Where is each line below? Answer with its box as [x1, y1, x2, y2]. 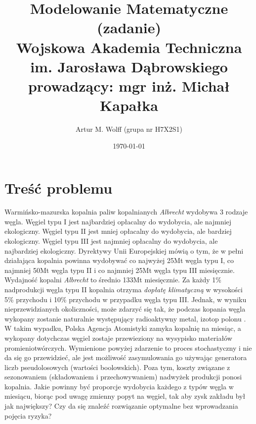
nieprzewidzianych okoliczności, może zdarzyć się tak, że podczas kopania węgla [4, 304, 246, 314]
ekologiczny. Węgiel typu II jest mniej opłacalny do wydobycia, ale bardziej [4, 226, 232, 236]
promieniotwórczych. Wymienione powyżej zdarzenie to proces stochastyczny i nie [4, 342, 252, 353]
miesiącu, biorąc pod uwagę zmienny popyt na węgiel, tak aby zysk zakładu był [4, 391, 246, 401]
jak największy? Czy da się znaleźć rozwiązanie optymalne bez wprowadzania [4, 401, 238, 411]
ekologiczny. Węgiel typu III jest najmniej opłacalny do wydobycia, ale [4, 235, 218, 246]
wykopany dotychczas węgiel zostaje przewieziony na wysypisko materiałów [4, 332, 232, 343]
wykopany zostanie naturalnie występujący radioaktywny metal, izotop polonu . [4, 313, 246, 323]
